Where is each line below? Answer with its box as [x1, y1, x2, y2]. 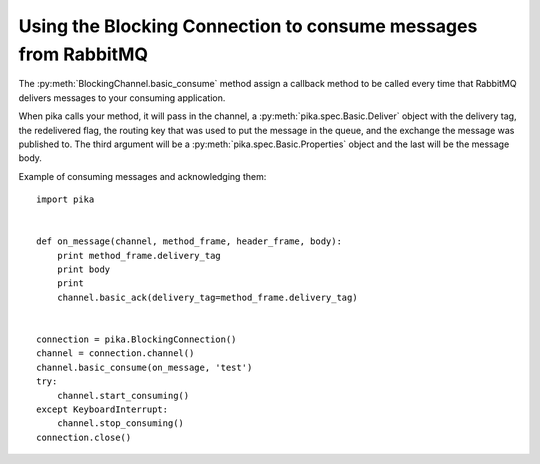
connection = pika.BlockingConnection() [36, 333, 237, 345]
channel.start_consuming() [56, 390, 190, 401]
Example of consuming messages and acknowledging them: [18, 170, 267, 182]
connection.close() [36, 431, 132, 443]
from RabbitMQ [18, 43, 149, 65]
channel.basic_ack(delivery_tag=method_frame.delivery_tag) [56, 291, 359, 303]
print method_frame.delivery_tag [56, 250, 222, 261]
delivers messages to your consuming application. [18, 91, 226, 104]
